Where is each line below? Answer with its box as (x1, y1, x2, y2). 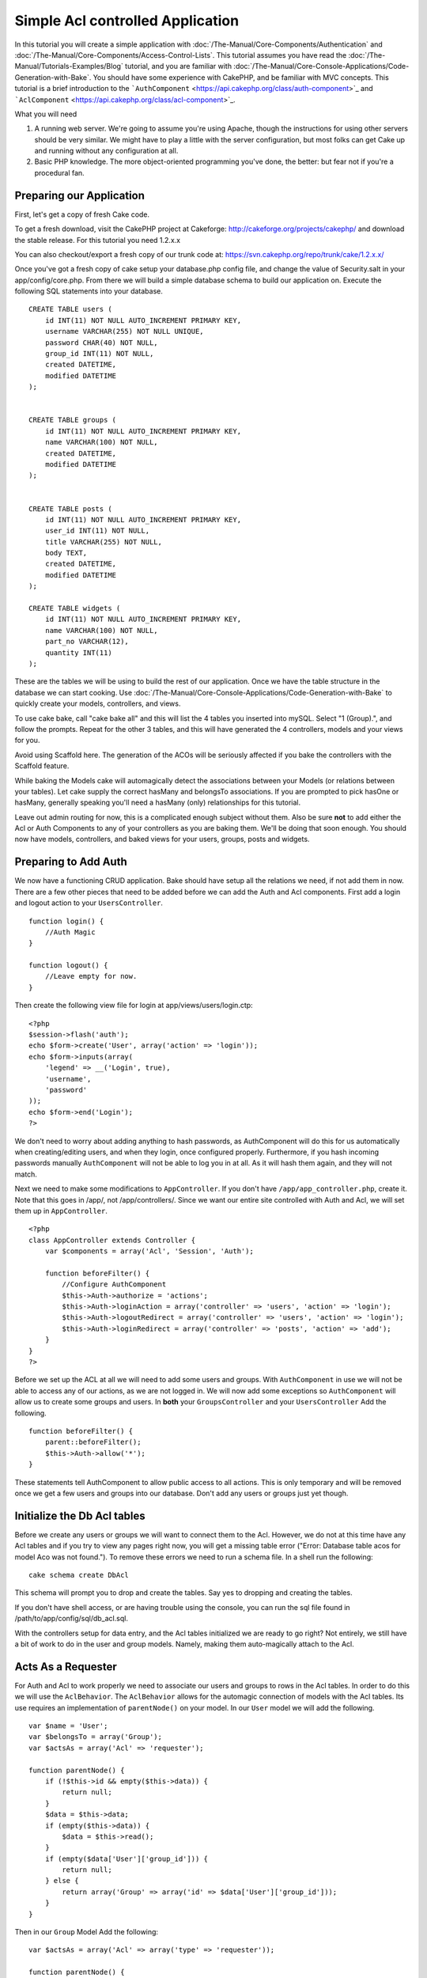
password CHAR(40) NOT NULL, (44, 338, 158, 347)
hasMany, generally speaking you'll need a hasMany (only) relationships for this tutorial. (14, 798, 301, 807)
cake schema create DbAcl (28, 1571, 130, 1579)
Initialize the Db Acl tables (14, 1509, 145, 1522)
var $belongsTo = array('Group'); (28, 1733, 162, 1741)
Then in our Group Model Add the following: (14, 1927, 158, 1937)
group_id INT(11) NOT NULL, (44, 349, 154, 358)
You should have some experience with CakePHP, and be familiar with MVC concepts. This (93, 72, 389, 82)
